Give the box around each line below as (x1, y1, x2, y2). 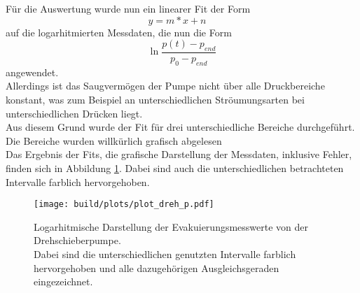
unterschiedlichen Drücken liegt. (6, 106, 143, 120)
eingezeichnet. (34, 274, 93, 289)
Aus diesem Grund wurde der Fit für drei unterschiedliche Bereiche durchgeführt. (6, 120, 355, 134)
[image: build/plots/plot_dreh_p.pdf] (34, 199, 214, 210)
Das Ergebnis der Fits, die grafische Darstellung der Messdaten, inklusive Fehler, (6, 147, 352, 162)
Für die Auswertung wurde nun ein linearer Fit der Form (6, 1, 251, 15)
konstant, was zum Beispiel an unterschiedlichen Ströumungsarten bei (6, 92, 305, 106)
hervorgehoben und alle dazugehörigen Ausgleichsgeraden (34, 260, 279, 275)
